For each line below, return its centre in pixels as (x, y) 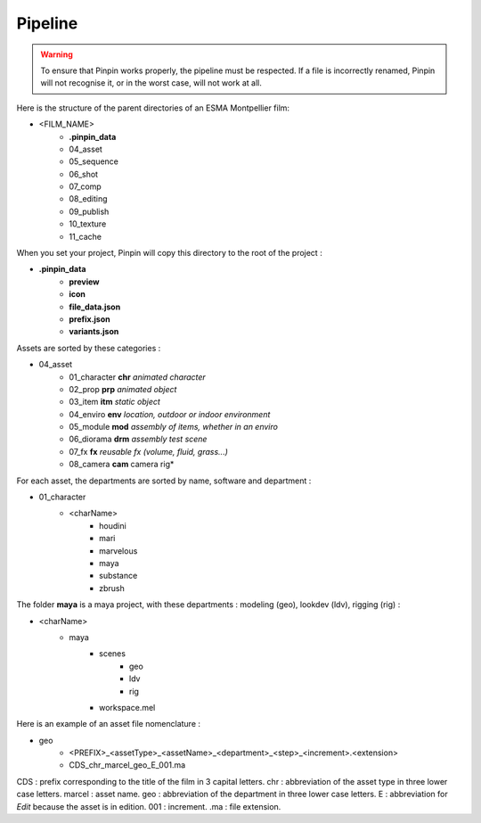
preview (84, 282)
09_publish (89, 211)
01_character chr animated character (138, 377)
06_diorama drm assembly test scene (138, 439)
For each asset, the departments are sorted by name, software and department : (164, 481)
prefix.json (90, 319)
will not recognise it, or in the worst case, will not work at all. (151, 83)
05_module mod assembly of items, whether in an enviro (173, 427)
